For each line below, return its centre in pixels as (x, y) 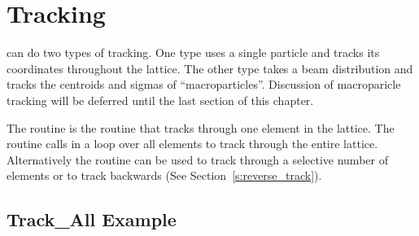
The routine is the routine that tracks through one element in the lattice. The (201, 127)
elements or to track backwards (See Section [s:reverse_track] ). (164, 175)
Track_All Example (92, 219)
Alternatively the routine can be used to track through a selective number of (197, 159)
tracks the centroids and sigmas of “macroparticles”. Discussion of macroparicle (204, 84)
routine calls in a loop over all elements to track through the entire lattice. (192, 144)
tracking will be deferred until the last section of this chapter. (160, 100)
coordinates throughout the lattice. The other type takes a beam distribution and (210, 68)
